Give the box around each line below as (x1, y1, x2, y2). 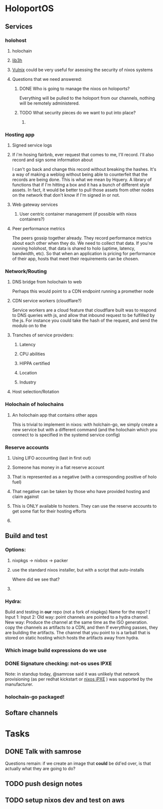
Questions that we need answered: (12, 76, 82, 82)
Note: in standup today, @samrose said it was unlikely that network (5, 671, 140, 677)
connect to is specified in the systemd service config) (12, 432, 120, 438)
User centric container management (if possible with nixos (19, 211, 137, 217)
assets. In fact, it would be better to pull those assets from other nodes (12, 187, 154, 193)
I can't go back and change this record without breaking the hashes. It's (12, 166, 157, 172)
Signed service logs (12, 142, 52, 148)
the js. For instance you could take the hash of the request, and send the (12, 317, 158, 324)
